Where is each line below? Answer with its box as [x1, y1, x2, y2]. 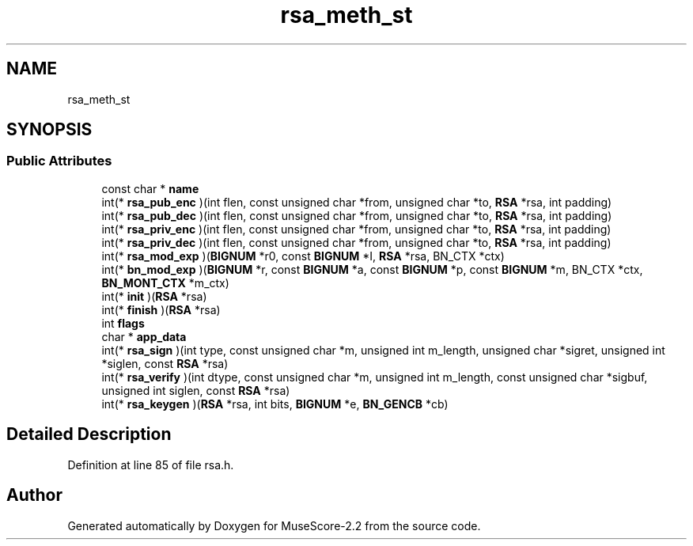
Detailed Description [6, 424, 172, 445]
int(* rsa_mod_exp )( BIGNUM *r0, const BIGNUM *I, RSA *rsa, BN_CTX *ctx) [101, 248, 505, 263]
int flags [101, 316, 145, 330]
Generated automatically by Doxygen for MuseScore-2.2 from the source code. [67, 518, 481, 533]
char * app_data [101, 329, 187, 343]
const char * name [101, 181, 199, 195]
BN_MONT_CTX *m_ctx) [101, 275, 229, 290]
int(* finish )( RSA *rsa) [101, 302, 221, 317]
